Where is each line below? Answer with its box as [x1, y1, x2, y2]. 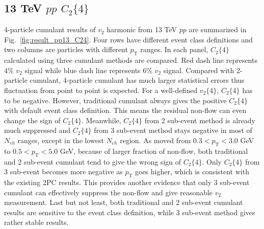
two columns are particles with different [4, 44, 128, 55]
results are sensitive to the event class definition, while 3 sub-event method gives [4, 207, 255, 217]
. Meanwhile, [81, 114, 121, 125]
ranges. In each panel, [140, 44, 208, 55]
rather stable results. [4, 217, 69, 227]
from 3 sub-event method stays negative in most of [94, 125, 252, 135]
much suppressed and [4, 125, 71, 135]
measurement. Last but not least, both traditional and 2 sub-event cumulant [4, 197, 243, 208]
